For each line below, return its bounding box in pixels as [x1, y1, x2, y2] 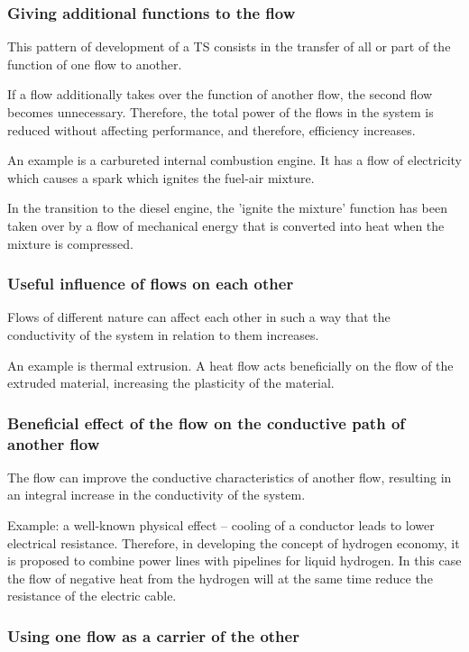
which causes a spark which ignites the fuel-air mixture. [7, 168, 315, 187]
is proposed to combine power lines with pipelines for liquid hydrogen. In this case [7, 551, 462, 570]
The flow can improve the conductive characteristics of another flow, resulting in [7, 467, 452, 486]
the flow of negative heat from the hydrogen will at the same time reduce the [7, 568, 433, 587]
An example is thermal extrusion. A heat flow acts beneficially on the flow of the [7, 355, 454, 374]
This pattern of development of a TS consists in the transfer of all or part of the [7, 37, 451, 56]
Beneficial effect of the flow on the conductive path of [7, 411, 406, 434]
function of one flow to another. [7, 54, 182, 73]
